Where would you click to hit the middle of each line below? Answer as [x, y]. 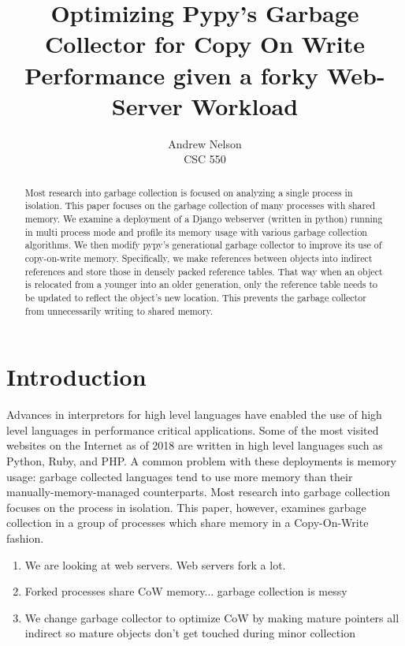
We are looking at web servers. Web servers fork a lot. [155, 564]
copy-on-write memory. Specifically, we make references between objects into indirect [199, 258]
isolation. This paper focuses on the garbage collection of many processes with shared [200, 205]
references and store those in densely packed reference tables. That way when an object [204, 271]
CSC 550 [205, 159]
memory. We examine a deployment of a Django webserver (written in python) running [204, 218]
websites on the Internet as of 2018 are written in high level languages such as [195, 445]
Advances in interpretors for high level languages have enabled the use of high [194, 414]
